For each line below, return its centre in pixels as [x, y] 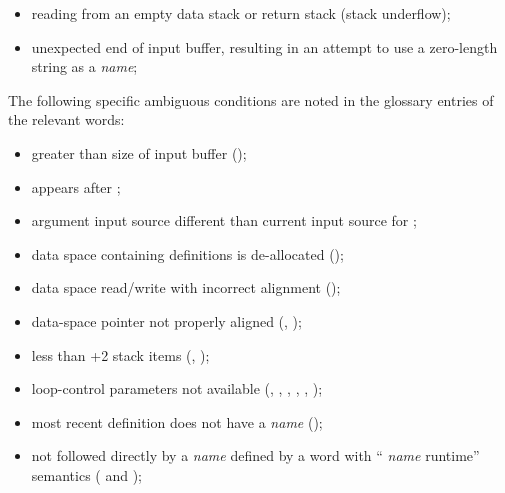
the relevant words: [66, 119]
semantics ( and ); [86, 474]
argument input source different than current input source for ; [224, 220]
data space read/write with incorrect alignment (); [186, 287]
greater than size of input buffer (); [139, 152]
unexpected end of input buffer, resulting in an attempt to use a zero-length [264, 46]
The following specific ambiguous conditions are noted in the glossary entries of [251, 99]
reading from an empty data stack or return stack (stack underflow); [241, 13]
